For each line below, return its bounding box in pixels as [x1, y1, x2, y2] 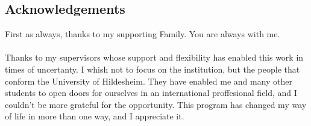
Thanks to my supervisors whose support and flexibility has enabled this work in [5, 51, 304, 64]
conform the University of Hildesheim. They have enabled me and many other [5, 74, 293, 87]
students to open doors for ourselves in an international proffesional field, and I [5, 86, 297, 99]
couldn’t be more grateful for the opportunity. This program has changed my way [5, 98, 307, 110]
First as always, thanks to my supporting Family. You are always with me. [5, 28, 280, 40]
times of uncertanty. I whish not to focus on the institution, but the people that [5, 62, 300, 75]
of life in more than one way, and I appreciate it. [5, 110, 184, 122]
